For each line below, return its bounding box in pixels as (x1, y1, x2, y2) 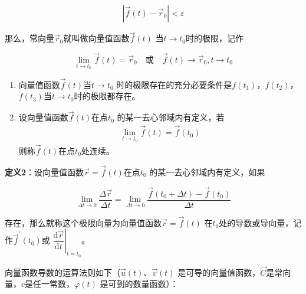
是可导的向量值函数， (177, 266, 261, 278)
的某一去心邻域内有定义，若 (117, 111, 225, 123)
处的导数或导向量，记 (219, 216, 302, 228)
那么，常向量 (5, 32, 54, 44)
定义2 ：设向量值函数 (5, 165, 84, 178)
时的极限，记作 (186, 32, 244, 44)
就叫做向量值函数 (63, 32, 130, 44)
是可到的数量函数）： (100, 277, 179, 290)
